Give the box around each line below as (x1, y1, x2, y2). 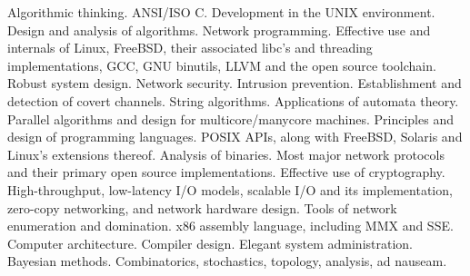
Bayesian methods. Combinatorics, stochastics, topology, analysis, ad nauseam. (7, 251, 447, 271)
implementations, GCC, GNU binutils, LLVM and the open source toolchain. (7, 55, 436, 74)
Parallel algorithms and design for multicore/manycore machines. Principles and (7, 109, 454, 128)
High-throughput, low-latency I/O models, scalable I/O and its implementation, (7, 180, 453, 199)
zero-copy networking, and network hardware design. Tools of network (7, 198, 397, 217)
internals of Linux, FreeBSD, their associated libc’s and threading (7, 38, 373, 57)
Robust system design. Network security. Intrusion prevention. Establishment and (7, 74, 462, 93)
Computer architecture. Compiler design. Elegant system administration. (7, 233, 413, 252)
